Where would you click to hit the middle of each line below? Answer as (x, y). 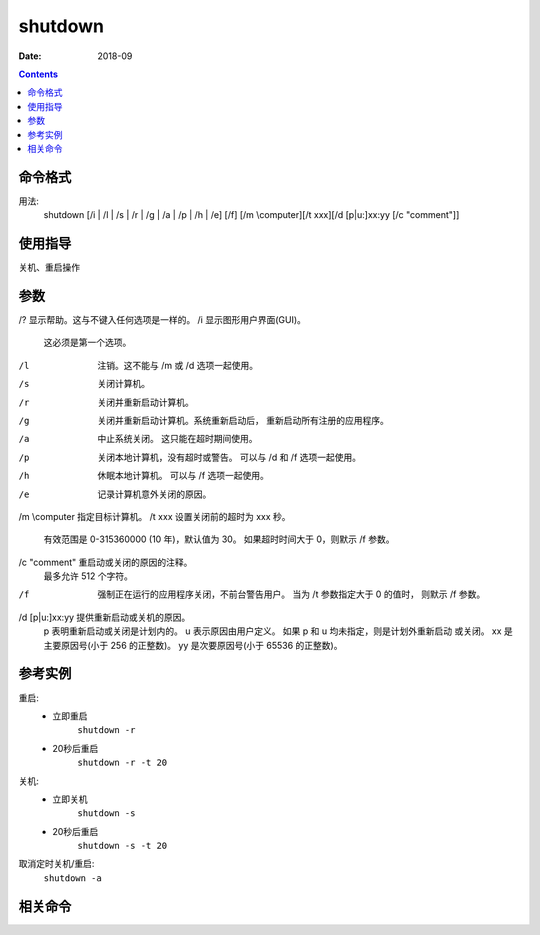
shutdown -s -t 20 (122, 846)
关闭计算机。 (123, 384)
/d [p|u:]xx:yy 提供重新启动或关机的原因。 (104, 617)
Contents (38, 74)
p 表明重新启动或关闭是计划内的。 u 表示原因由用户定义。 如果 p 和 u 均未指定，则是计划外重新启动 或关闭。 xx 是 (278, 631)
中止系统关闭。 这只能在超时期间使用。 (177, 439)
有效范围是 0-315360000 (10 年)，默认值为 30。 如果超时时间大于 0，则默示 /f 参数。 (219, 539)
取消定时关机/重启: (56, 864)
